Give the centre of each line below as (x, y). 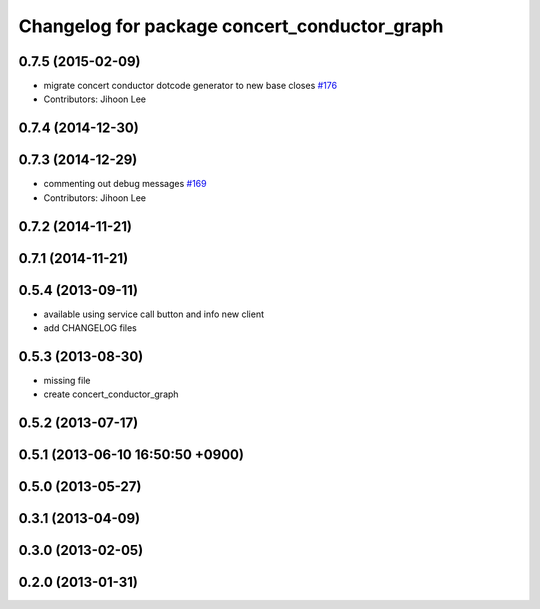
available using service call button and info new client (154, 314)
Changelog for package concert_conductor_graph (231, 26)
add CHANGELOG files (90, 328)
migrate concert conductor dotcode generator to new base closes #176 (190, 86)
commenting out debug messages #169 (125, 184)
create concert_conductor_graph (111, 394)
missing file (67, 380)
